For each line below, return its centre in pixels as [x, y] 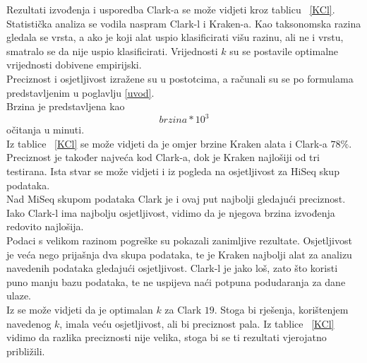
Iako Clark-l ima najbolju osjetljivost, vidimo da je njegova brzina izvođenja [171, 212]
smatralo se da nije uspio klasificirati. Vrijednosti [112, 50]
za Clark [183, 309]
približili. [26, 351]
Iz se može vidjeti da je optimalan [80, 309]
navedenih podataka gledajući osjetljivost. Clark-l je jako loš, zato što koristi [172, 268]
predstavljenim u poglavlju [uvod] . [80, 92]
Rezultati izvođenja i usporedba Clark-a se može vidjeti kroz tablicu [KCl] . [171, 9]
